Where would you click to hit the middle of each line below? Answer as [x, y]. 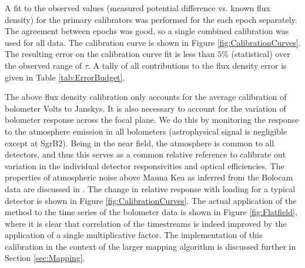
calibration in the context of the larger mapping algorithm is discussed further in [150, 246]
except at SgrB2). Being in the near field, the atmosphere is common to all [140, 143]
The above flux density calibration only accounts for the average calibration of [146, 97]
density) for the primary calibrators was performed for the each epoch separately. [151, 19]
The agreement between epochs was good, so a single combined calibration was [147, 31]
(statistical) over [261, 54]
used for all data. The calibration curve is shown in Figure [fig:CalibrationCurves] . [153, 42]
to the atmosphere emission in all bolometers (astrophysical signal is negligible [146, 131]
